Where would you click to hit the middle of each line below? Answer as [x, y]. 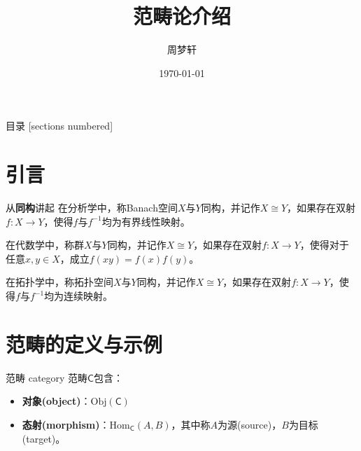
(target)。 [44, 438]
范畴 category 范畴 [47, 377]
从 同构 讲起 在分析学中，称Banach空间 [92, 208]
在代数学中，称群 [45, 245]
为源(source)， [250, 424]
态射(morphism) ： [66, 424]
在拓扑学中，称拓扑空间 [59, 282]
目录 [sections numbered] [59, 126]
